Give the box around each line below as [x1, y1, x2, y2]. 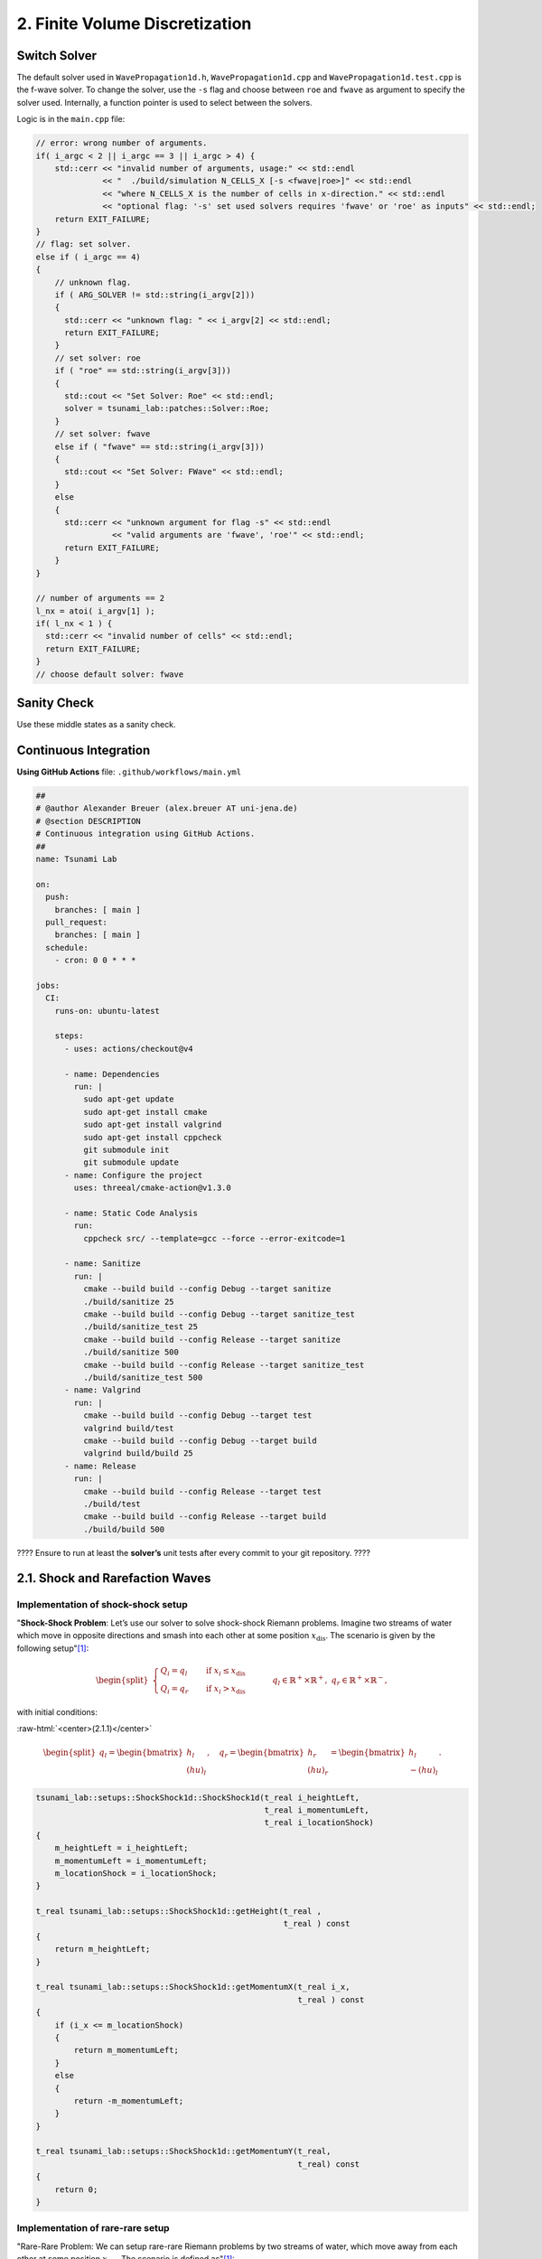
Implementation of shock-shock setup [16, 1598, 189, 1611]
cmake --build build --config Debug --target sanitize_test [82, 1309, 356, 1319]
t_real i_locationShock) [264, 1817, 375, 1828]
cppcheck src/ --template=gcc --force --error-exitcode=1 [82, 1233, 346, 1243]
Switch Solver [16, 48, 97, 63]
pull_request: [45, 917, 108, 927]
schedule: [45, 942, 89, 952]
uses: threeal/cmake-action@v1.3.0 [73, 1183, 232, 1193]
